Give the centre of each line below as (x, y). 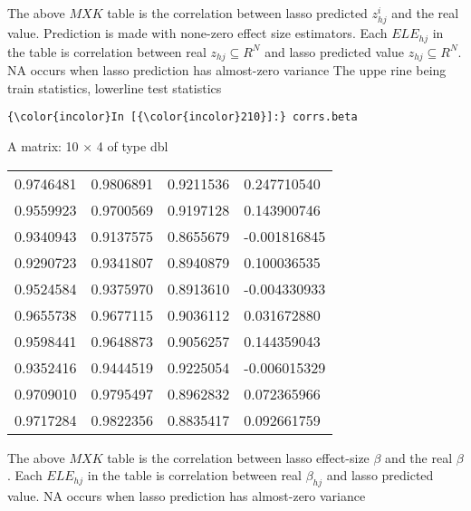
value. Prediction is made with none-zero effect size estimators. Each (197, 33)
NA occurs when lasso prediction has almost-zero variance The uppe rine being (227, 70)
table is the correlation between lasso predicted (237, 13)
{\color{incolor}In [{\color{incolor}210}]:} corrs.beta (183, 117)
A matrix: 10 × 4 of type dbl (88, 145)
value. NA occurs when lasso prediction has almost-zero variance (187, 495)
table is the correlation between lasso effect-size (238, 457)
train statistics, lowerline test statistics (115, 87)
